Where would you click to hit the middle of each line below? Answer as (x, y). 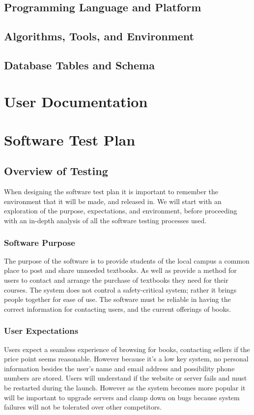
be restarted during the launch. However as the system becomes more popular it (125, 388)
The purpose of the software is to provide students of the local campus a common (127, 260)
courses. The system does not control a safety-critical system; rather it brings (120, 289)
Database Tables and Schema (79, 65)
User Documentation (76, 101)
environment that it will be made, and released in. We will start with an (113, 201)
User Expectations (41, 331)
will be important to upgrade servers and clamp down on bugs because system (122, 397)
